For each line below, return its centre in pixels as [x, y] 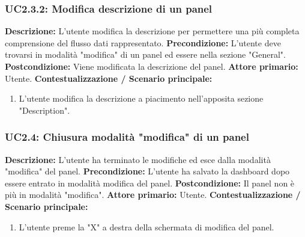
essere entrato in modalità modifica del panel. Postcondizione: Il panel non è [150, 183]
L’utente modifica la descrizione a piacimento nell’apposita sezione [141, 98]
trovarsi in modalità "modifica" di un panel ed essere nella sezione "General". [145, 54]
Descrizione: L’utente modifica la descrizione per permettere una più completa [152, 31]
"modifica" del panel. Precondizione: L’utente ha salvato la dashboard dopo [147, 171]
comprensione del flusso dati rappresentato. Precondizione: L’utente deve [143, 42]
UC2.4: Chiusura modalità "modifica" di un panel [127, 137]
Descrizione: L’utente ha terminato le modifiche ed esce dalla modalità [138, 159]
